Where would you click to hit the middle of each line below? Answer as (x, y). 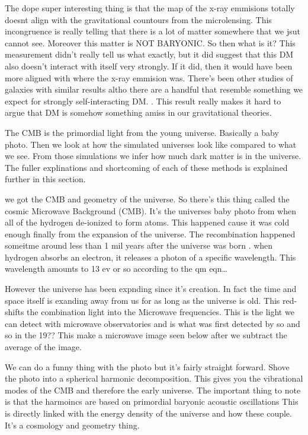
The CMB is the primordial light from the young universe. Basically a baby (142, 132)
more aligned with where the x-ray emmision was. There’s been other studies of (149, 77)
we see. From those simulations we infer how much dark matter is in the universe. (153, 156)
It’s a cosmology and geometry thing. (72, 425)
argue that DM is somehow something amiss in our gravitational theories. (138, 112)
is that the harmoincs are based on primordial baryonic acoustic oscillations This (152, 401)
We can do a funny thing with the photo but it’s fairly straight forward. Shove (147, 366)
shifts (15, 312)
